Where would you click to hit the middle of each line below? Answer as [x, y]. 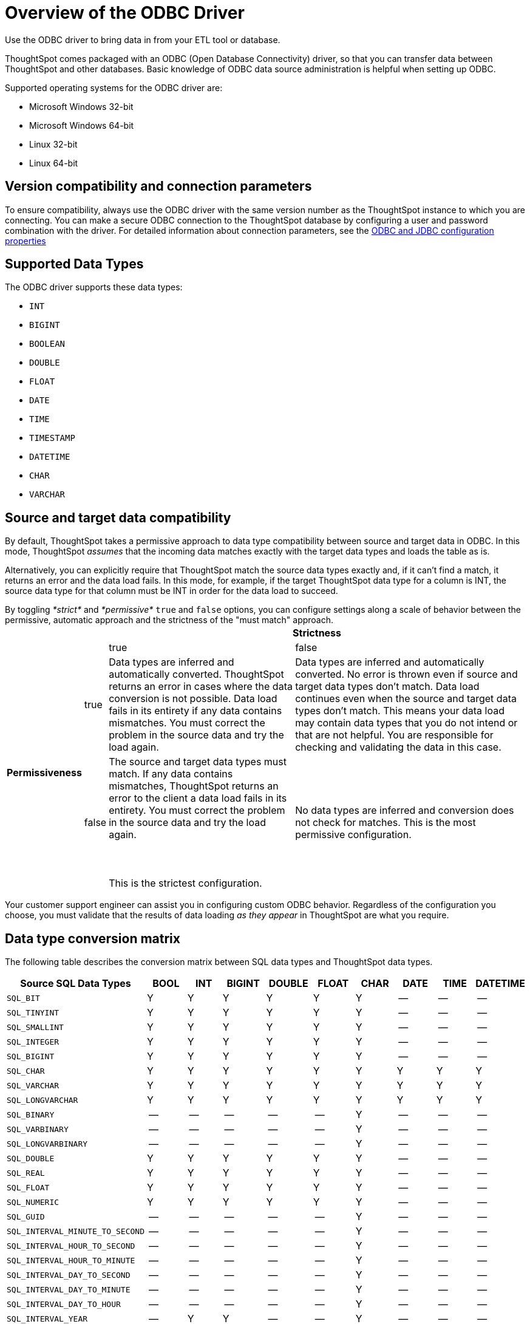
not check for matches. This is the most [386, 823]
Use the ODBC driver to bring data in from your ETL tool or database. [143, 39]
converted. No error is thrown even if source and [406, 674]
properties [25, 241]
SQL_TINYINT [33, 1012]
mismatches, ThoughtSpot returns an [194, 786]
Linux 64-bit [54, 163]
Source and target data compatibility [118, 517]
